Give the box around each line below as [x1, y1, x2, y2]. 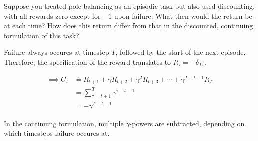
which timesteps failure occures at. [4, 128, 110, 138]
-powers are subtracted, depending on [129, 118, 245, 128]
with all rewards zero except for [4, 10, 101, 21]
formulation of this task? [4, 30, 79, 40]
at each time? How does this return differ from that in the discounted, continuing [4, 20, 253, 31]
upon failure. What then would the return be [114, 10, 252, 21]
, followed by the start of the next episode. [115, 47, 246, 57]
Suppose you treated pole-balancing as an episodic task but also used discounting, [4, 1, 255, 11]
